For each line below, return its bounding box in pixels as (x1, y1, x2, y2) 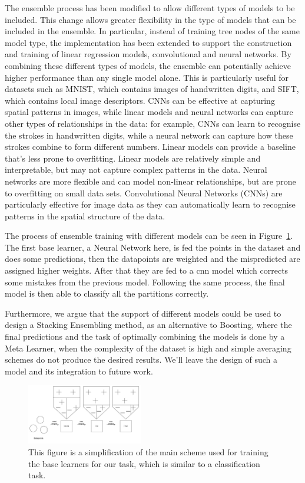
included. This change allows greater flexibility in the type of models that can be (5, 13, 296, 25)
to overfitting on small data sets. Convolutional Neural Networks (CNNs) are (5, 186, 283, 199)
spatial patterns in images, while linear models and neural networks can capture (5, 106, 293, 118)
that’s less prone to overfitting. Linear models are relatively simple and (5, 152, 261, 164)
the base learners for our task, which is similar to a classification (28, 457, 260, 469)
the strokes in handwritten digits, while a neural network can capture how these (5, 129, 293, 141)
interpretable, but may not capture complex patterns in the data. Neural (5, 163, 267, 176)
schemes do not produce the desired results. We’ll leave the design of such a (5, 353, 277, 366)
